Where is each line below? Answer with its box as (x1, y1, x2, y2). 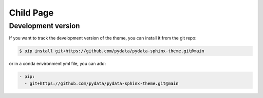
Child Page (9, 7, 54, 18)
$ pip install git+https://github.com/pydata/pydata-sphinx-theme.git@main (19, 48, 205, 54)
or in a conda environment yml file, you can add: (9, 61, 106, 67)
